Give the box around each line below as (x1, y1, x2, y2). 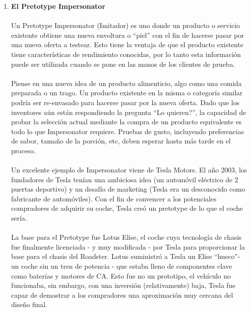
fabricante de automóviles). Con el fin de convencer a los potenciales (11, 193, 217, 203)
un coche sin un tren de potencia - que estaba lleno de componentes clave (11, 261, 232, 271)
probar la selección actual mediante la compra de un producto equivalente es (11, 116, 242, 127)
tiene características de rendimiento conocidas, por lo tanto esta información (11, 49, 241, 59)
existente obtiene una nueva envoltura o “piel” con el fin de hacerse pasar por (11, 29, 244, 40)
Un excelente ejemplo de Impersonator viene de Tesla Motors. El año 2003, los (11, 165, 247, 175)
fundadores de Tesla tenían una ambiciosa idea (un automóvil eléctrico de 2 (11, 174, 238, 184)
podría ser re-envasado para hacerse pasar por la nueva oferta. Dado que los (11, 97, 240, 107)
